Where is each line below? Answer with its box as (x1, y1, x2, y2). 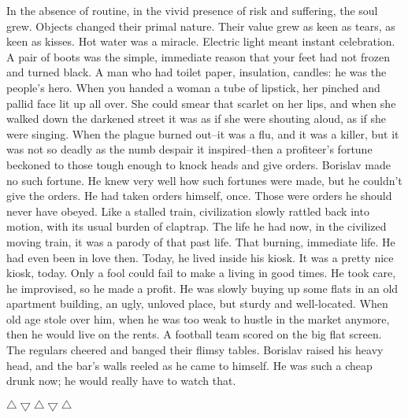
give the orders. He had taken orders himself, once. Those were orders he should (6, 187, 392, 204)
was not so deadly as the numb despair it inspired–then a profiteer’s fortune (6, 141, 373, 157)
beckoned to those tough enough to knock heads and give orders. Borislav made (6, 156, 391, 172)
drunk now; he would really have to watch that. (6, 372, 236, 389)
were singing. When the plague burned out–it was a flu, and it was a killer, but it (6, 125, 399, 142)
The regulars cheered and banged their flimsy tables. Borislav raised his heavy (6, 342, 384, 358)
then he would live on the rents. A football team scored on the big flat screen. (6, 326, 382, 342)
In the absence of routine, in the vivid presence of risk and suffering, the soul (6, 2, 378, 18)
